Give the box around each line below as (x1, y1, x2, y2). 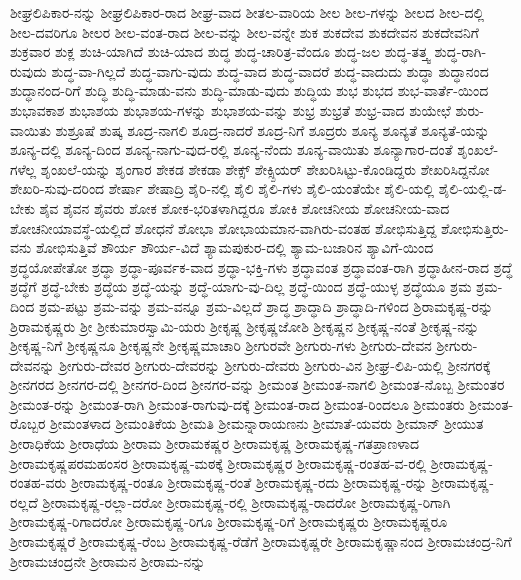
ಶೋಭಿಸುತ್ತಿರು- (441, 217, 509, 238)
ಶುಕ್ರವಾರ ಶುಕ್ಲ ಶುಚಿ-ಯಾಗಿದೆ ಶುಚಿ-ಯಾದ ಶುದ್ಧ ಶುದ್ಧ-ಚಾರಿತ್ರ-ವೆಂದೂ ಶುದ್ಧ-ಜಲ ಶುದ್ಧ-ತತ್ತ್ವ (10, 41, 430, 62)
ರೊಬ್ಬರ (10, 413, 46, 434)
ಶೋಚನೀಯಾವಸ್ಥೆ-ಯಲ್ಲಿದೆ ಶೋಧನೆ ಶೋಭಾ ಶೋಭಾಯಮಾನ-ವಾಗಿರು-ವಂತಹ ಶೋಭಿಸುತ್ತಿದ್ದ (10, 217, 437, 238)
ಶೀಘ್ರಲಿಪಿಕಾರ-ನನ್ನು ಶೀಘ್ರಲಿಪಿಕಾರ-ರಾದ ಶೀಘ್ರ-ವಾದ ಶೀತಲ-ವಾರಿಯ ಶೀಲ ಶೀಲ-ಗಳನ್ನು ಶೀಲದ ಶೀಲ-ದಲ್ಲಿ (10, 2, 485, 22)
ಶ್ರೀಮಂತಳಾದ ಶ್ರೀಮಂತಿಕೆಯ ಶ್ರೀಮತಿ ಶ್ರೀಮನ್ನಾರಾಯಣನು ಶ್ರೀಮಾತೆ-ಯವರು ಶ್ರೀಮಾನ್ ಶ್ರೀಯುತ (50, 413, 484, 434)
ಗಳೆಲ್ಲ (10, 158, 37, 179)
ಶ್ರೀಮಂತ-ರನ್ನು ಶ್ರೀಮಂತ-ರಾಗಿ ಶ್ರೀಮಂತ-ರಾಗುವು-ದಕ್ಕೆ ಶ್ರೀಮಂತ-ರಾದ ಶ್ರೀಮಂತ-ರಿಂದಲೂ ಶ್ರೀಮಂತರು (10, 393, 465, 414)
